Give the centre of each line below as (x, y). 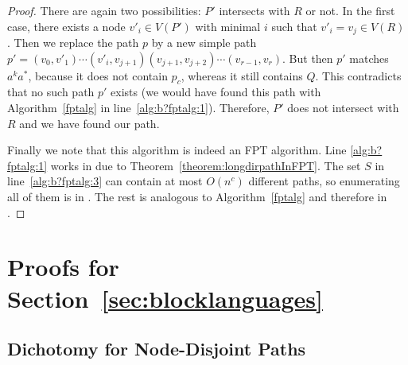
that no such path (51, 92)
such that (294, 26)
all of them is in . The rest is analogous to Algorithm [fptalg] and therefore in (197, 196)
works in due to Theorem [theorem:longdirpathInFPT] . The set (206, 165)
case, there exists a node (66, 26)
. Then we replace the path (73, 43)
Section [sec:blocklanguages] (165, 298)
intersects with (255, 10)
